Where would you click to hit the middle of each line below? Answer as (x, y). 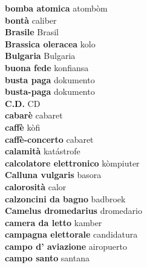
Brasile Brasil (32, 32)
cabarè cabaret (34, 115)
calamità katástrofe (43, 151)
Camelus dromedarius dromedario (73, 211)
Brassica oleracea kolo (50, 43)
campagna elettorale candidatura (71, 234)
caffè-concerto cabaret (49, 139)
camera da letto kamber (54, 222)
